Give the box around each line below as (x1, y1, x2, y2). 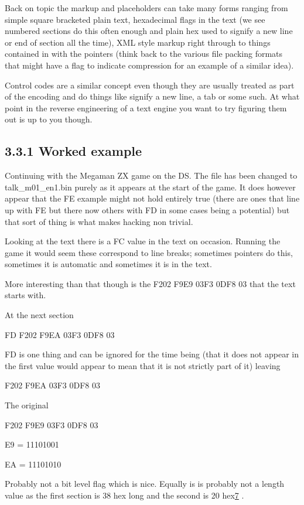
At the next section (5, 309, 74, 321)
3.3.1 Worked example (5, 142, 142, 160)
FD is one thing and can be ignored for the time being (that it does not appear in (5, 348, 299, 360)
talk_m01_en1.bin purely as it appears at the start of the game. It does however (5, 180, 296, 193)
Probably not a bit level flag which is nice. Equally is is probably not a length (5, 477, 285, 490)
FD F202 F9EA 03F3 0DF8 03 (5, 328, 115, 340)
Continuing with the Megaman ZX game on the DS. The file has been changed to (5, 169, 298, 182)
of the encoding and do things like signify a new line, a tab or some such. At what (5, 90, 300, 103)
